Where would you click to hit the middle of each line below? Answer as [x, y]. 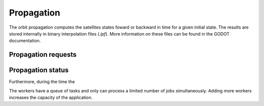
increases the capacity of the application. [51, 98]
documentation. [25, 41]
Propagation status [39, 70]
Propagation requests [43, 55]
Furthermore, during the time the [42, 82]
